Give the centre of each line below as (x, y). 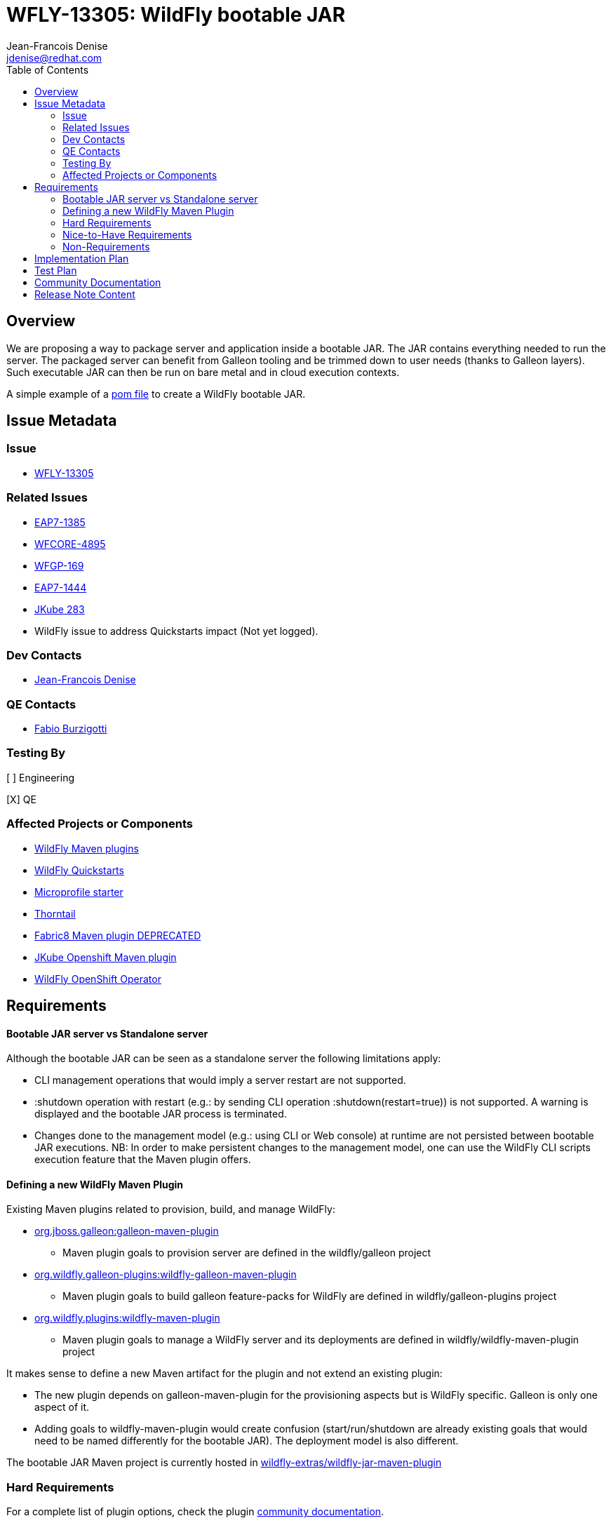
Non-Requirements (106, 246)
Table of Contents (48, 69)
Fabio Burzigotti (71, 729)
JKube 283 (60, 609)
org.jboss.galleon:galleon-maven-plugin (127, 1231)
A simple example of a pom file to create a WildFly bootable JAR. (156, 394)
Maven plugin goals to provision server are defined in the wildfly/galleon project (247, 1253)
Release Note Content (85, 294)
